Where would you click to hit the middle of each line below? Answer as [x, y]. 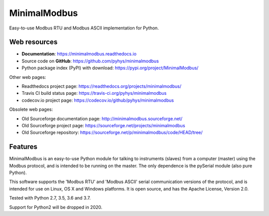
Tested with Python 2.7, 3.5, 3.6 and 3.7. [50, 198]
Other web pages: [28, 77]
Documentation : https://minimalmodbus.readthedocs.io [79, 54]
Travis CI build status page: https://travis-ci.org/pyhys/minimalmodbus [94, 93]
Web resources [33, 42]
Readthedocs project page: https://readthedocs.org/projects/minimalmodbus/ [102, 86]
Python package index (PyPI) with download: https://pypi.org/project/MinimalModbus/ [110, 68]
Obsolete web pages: [31, 109]
